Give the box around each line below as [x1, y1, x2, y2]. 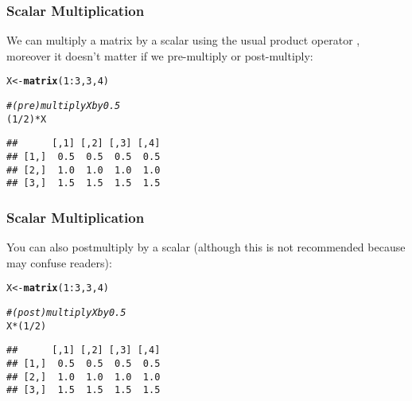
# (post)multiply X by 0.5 [6, 307, 126, 319]
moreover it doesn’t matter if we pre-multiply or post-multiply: [6, 47, 313, 64]
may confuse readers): [6, 254, 112, 271]
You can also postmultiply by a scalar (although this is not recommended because [6, 239, 406, 255]
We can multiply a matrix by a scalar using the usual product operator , [6, 32, 360, 49]
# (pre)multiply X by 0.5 [6, 100, 121, 112]
